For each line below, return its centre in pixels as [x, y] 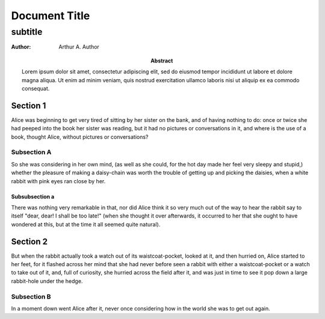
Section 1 [29, 105]
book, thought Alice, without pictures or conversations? [80, 137]
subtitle [27, 32]
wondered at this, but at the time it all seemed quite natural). [86, 224]
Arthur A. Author [79, 47]
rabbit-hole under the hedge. [47, 281]
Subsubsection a [33, 196]
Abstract [162, 61]
